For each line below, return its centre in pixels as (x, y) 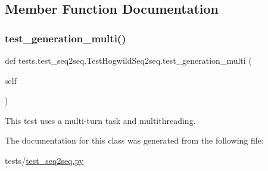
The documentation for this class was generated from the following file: (134, 140)
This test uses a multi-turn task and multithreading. (100, 120)
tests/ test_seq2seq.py (44, 160)
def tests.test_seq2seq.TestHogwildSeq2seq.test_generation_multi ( (128, 60)
